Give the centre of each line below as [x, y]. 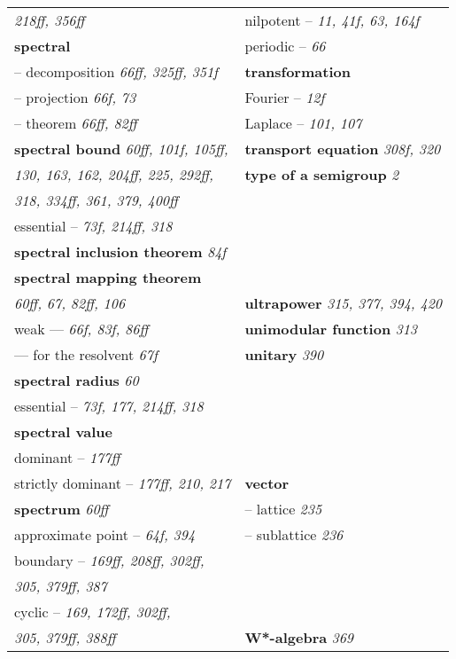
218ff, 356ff [50, 20]
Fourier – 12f [285, 97]
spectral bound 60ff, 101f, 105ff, [121, 149]
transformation [298, 71]
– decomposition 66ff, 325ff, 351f [116, 71]
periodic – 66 [285, 46]
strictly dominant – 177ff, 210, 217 [123, 483]
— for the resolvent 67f [86, 354]
